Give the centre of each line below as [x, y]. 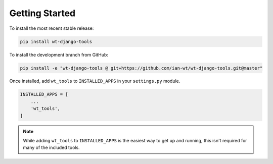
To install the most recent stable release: [52, 28]
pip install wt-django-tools [56, 41]
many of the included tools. [52, 148]
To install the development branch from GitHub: [59, 54]
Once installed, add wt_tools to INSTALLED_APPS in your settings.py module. [95, 81]
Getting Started [42, 13]
